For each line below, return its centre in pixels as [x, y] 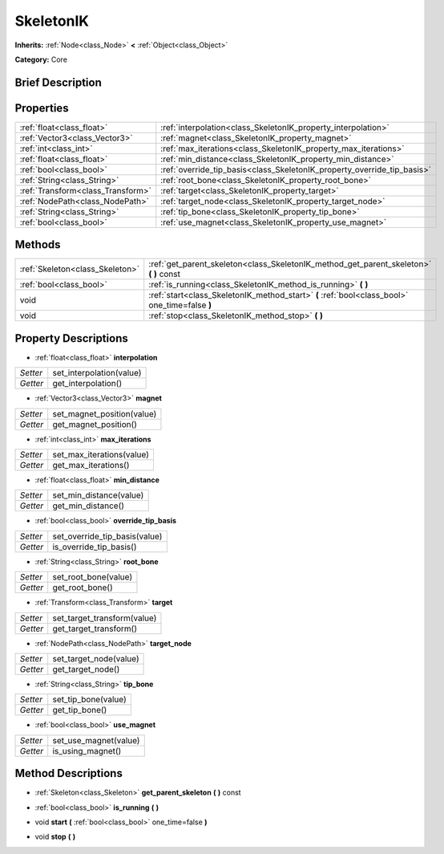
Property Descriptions [71, 338]
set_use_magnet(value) [96, 740]
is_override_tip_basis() [95, 547]
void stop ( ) [55, 837]
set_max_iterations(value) [101, 455]
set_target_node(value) [96, 659]
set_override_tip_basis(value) [107, 536]
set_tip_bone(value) [90, 700]
